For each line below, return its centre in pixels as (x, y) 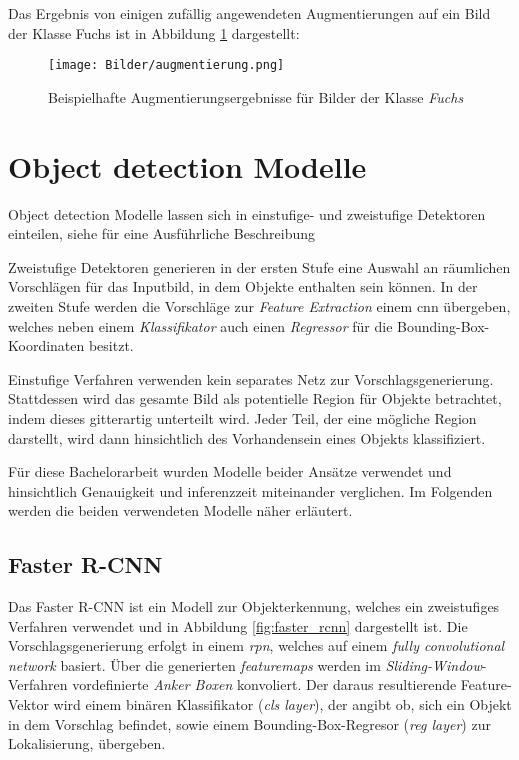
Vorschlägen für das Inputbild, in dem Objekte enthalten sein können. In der (243, 286)
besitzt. (111, 345)
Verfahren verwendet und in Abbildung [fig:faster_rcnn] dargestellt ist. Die (238, 625)
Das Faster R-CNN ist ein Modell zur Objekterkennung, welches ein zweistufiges (254, 606)
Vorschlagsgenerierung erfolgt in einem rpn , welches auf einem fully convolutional (256, 645)
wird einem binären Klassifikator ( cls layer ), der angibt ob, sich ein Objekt (282, 704)
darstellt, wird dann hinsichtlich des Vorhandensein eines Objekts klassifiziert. (247, 437)
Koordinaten (46, 345)
